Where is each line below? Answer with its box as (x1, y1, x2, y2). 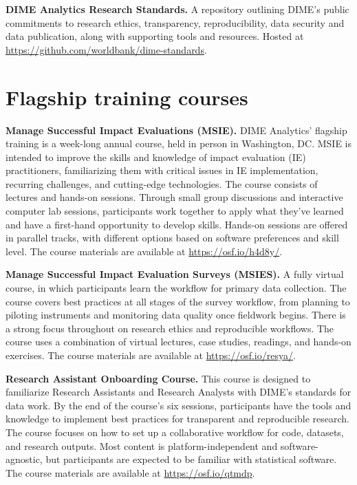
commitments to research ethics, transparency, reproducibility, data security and (6, 15, 345, 30)
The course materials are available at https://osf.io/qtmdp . (6, 465, 255, 479)
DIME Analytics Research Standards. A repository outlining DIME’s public (6, 2, 349, 16)
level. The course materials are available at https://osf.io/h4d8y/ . (6, 244, 283, 258)
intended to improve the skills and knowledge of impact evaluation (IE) (6, 149, 306, 164)
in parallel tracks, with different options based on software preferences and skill (6, 230, 339, 245)
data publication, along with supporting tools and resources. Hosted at (6, 29, 304, 43)
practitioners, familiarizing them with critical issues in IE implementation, (6, 163, 318, 177)
